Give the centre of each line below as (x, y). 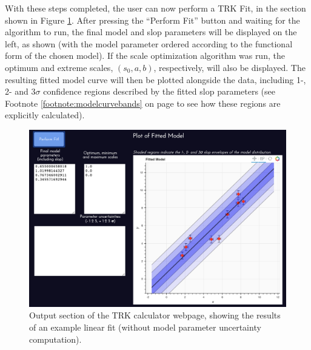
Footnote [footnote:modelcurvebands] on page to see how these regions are (143, 103)
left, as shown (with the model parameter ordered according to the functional (149, 43)
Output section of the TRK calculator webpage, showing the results (155, 315)
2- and (17, 91)
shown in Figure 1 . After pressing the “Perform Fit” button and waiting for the (152, 20)
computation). (55, 339)
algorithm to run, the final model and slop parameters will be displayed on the (151, 32)
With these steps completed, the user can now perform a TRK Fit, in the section (155, 8)
